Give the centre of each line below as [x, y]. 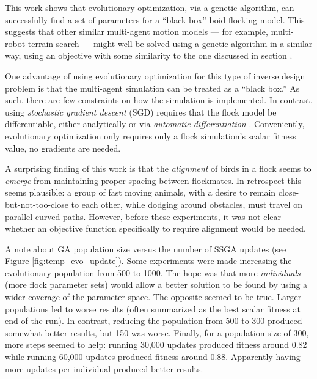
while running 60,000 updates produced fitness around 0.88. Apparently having [153, 357]
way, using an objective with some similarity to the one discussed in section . [149, 55]
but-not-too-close [37, 204]
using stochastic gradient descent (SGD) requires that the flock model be [141, 112]
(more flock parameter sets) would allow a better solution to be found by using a [156, 285]
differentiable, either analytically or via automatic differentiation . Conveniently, [155, 124]
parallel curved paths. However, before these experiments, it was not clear [143, 216]
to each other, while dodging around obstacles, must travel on [187, 204]
